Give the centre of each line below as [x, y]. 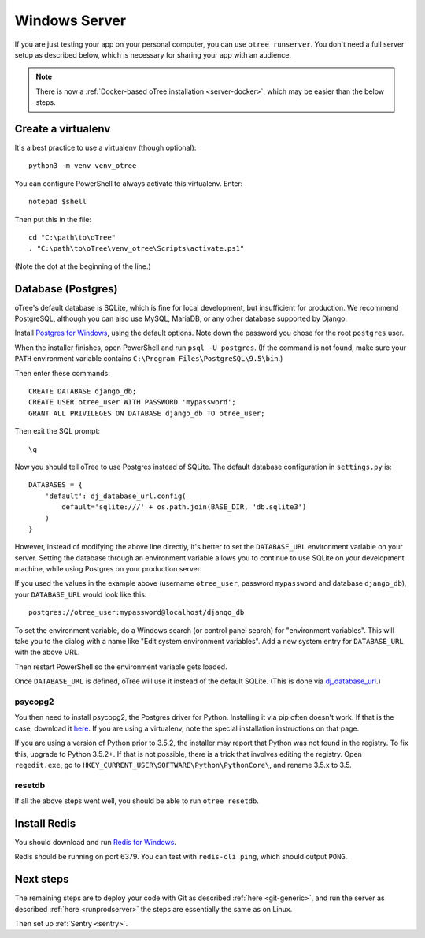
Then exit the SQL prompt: [57, 431]
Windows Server [70, 20]
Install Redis [45, 823]
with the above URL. [47, 652]
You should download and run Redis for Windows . [96, 842]
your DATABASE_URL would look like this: [81, 594]
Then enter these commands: [62, 373]
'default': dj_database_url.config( [115, 496]
